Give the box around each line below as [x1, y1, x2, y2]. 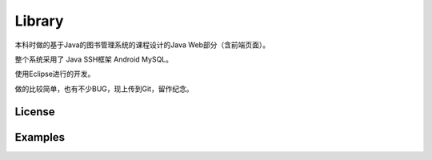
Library [14, 12, 64, 30]
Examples [14, 130, 66, 144]
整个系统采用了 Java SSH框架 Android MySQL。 [14, 54, 174, 64]
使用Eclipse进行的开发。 [14, 69, 95, 79]
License [14, 105, 55, 118]
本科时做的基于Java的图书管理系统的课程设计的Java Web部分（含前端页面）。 [14, 40, 270, 50]
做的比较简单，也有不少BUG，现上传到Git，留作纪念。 [14, 84, 194, 94]
